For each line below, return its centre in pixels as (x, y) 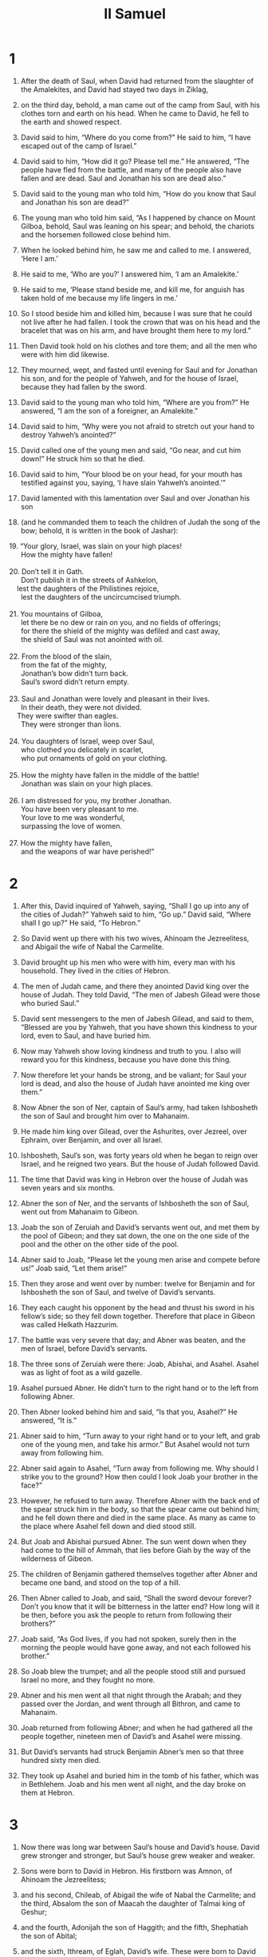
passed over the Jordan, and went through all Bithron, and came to (130, 1703)
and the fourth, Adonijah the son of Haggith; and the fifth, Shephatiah (134, 1927)
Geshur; (33, 1911)
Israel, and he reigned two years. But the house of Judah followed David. (140, 1163)
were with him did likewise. (65, 354)
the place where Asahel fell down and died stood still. (108, 1526)
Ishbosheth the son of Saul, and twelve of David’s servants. (118, 1292)
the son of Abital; (49, 1935)
